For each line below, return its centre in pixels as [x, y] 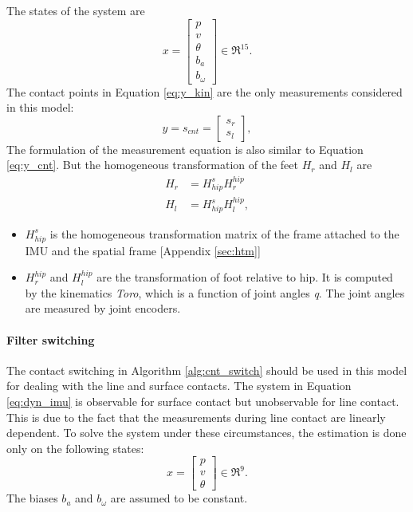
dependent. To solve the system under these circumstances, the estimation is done [206, 433]
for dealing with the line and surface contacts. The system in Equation [179, 386]
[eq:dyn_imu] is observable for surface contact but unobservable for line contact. [203, 401]
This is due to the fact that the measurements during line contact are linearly [196, 417]
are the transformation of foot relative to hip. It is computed [245, 277]
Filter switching [51, 339]
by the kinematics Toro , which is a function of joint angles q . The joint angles [215, 292]
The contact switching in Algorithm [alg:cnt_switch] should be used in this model [207, 370]
